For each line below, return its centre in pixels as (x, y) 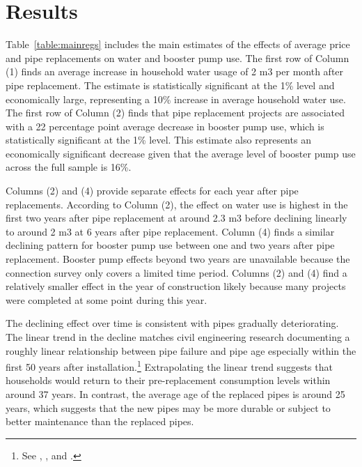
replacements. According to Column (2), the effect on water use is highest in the (177, 204)
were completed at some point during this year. (107, 299)
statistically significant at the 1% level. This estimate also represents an (158, 140)
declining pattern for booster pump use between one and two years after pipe (170, 245)
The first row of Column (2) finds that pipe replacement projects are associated (175, 113)
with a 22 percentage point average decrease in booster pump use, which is (165, 126)
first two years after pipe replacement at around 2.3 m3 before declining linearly (176, 218)
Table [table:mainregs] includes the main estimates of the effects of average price (178, 44)
